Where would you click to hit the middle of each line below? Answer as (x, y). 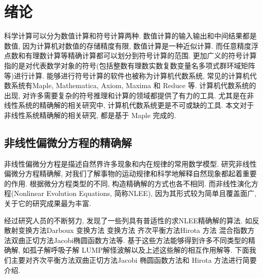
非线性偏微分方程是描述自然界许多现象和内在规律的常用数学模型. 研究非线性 (130, 163)
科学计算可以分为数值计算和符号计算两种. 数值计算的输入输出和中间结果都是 (130, 36)
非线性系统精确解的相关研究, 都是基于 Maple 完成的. (90, 115)
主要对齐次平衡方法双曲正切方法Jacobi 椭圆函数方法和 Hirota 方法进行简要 (134, 260)
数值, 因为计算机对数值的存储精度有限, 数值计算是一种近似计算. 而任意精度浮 (131, 45)
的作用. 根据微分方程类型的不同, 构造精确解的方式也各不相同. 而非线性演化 (128, 183)
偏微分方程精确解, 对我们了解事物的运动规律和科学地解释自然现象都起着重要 (130, 173)
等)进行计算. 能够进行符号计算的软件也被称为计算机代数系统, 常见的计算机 (127, 75)
